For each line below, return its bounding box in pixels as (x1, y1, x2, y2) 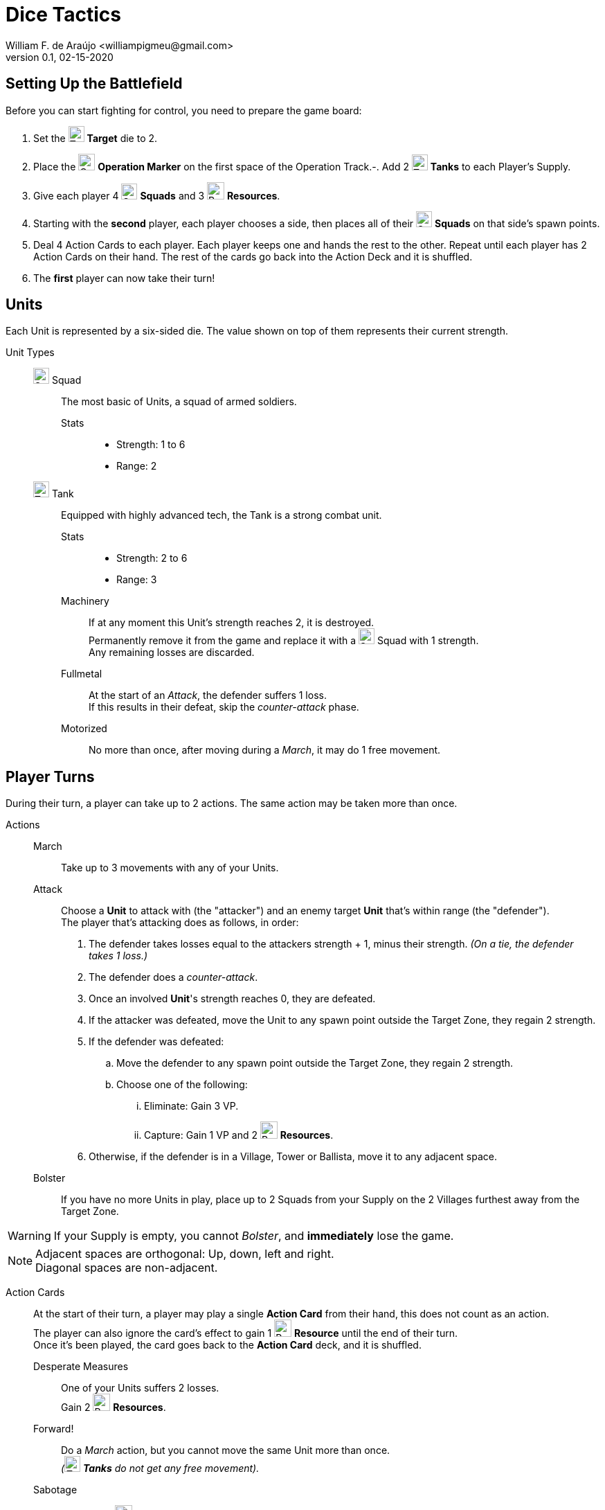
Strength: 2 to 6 (116, 552, 188, 565)
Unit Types (6, 346, 55, 359)
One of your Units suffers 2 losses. (61, 1382, 219, 1394)
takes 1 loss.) (89, 950, 148, 962)
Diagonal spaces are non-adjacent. (35, 1261, 218, 1275)
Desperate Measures (33, 1360, 129, 1373)
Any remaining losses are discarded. (89, 646, 255, 659)
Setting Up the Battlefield (6, 75, 183, 93)
